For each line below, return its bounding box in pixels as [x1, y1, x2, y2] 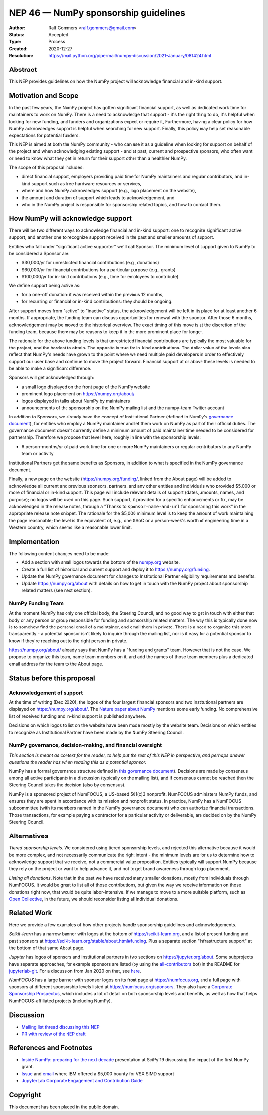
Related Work [9, 908, 52, 917]
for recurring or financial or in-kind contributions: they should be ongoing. [21, 298, 173, 305]
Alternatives [9, 832, 49, 840]
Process [48, 39, 66, 45]
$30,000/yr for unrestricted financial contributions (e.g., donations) [21, 260, 159, 266]
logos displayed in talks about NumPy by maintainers [21, 398, 130, 404]
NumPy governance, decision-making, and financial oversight [9, 742, 162, 749]
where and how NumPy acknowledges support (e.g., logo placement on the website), [21, 188, 196, 194]
